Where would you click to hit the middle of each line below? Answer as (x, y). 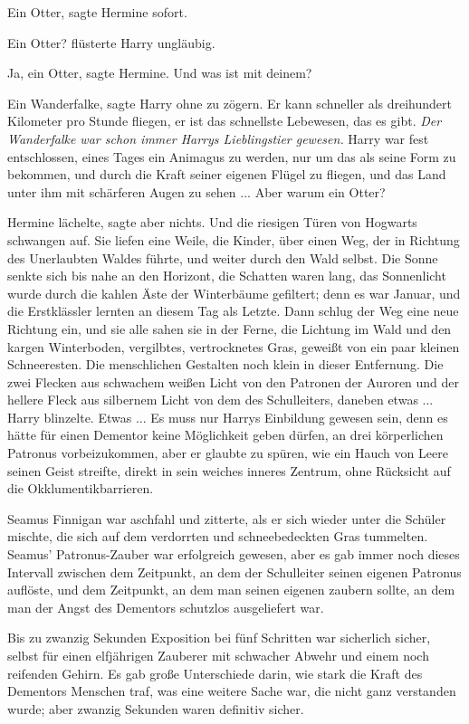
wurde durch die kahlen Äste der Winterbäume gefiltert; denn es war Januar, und (234, 293)
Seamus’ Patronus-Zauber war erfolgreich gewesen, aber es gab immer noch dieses (234, 554)
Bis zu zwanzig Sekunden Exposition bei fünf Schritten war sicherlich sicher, (219, 638)
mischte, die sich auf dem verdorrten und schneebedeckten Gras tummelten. (218, 536)
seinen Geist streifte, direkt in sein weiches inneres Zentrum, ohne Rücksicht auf (229, 470)
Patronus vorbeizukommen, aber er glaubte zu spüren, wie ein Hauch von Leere (228, 453)
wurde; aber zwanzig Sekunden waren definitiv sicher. (156, 708)
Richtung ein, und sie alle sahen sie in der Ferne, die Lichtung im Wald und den (230, 328)
